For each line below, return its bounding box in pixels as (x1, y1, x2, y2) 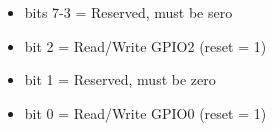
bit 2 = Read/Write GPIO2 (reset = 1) (24, 35, 267, 56)
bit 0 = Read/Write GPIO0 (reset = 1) (24, 102, 267, 123)
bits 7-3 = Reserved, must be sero (24, 2, 233, 22)
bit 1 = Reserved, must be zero (24, 69, 216, 90)
